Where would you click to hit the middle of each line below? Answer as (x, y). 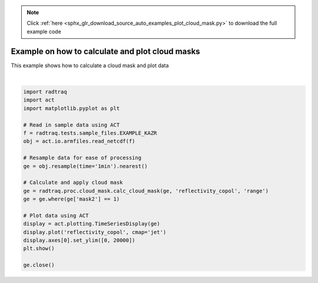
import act (39, 100)
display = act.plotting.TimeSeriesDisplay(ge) (92, 224)
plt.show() (39, 249)
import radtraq (45, 92)
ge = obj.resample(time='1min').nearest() (85, 166)
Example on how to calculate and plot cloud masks (105, 51)
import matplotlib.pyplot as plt (72, 108)
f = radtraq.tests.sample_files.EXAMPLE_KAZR (90, 133)
